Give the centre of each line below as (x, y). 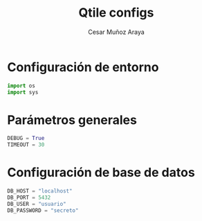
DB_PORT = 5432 (29, 197)
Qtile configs (116, 13)
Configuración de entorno (83, 67)
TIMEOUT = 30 (26, 145)
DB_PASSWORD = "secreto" (43, 210)
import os (21, 86)
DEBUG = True (26, 139)
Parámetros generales (72, 120)
